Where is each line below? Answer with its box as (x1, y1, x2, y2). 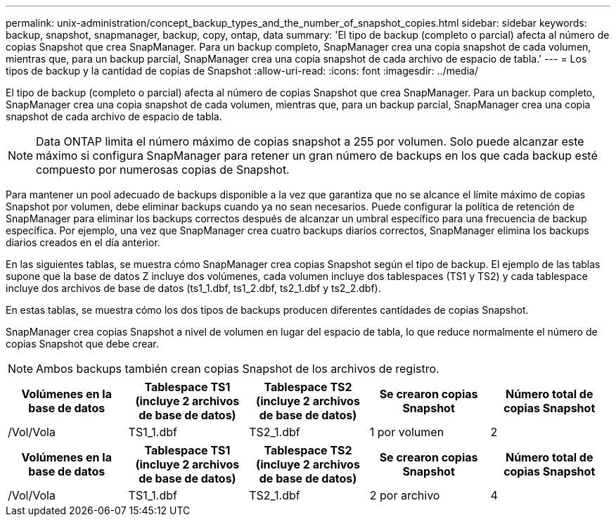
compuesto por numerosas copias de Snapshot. (36, 163, 290, 177)
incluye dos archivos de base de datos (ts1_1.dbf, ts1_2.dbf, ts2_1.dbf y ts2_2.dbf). (6, 282, 381, 294)
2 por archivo (369, 488, 440, 502)
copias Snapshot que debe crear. (6, 338, 159, 350)
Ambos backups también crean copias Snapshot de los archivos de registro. (36, 362, 439, 376)
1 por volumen (369, 425, 444, 439)
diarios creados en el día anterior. (6, 236, 160, 248)
